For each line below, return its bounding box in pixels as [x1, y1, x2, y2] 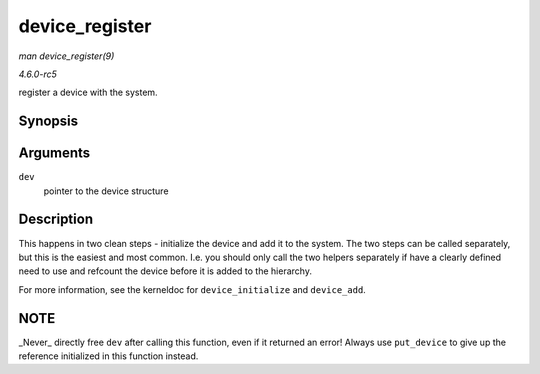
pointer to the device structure [43, 185, 169, 197]
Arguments [18, 145, 91, 162]
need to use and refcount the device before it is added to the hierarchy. [18, 265, 312, 277]
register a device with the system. [18, 86, 159, 99]
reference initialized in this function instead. [18, 350, 199, 362]
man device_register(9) [18, 50, 115, 62]
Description [18, 211, 94, 228]
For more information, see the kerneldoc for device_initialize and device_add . [18, 283, 367, 295]
